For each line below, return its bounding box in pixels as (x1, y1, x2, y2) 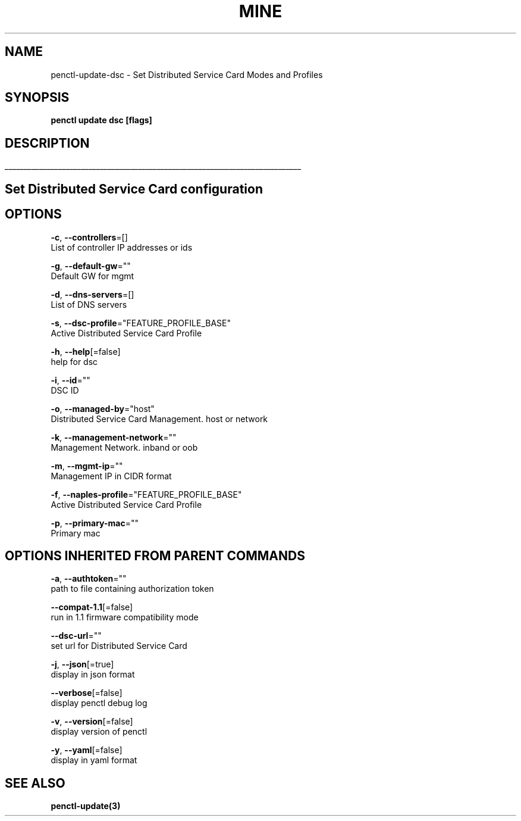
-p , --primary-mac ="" (51, 517, 139, 528)
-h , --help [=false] (51, 346, 121, 357)
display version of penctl (51, 726, 147, 737)
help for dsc (51, 356, 98, 367)
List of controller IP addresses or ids (51, 242, 193, 252)
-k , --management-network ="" (51, 432, 177, 442)
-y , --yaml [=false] (51, 745, 123, 756)
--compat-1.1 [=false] (51, 602, 133, 613)
